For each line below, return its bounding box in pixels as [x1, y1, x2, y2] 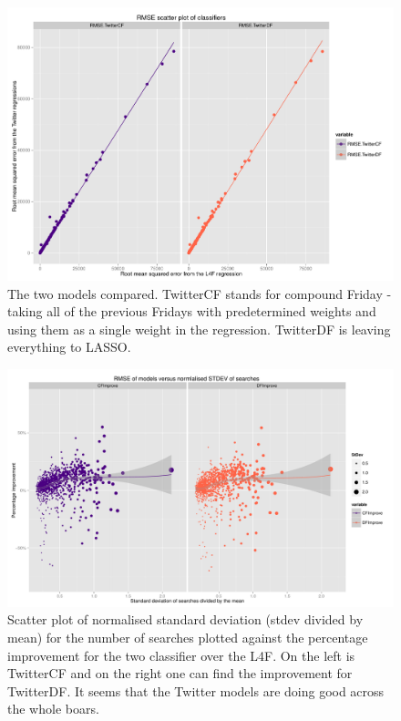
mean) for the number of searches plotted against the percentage [7, 628, 368, 647]
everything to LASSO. [7, 337, 131, 356]
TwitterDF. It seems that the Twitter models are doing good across [7, 681, 385, 700]
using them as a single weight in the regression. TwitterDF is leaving [7, 319, 391, 338]
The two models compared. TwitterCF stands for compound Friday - [7, 283, 392, 303]
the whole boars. [7, 699, 99, 718]
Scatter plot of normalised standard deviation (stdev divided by [7, 610, 364, 629]
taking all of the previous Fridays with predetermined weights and [7, 302, 376, 321]
